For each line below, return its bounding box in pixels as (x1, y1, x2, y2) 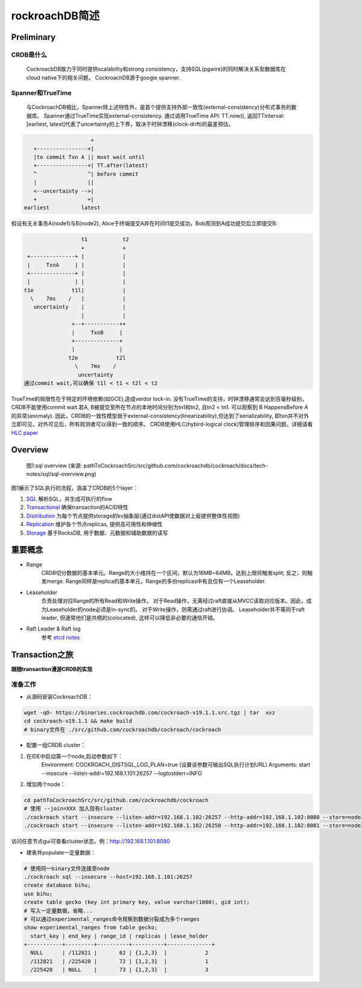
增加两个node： (26, 781, 66, 788)
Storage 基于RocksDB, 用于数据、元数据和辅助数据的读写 (26, 529, 168, 536)
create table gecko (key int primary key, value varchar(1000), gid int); (24, 899, 250, 906)
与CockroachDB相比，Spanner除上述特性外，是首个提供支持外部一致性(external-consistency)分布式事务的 (26, 103, 292, 111)
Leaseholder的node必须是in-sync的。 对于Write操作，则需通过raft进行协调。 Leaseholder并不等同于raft (46, 606, 305, 613)
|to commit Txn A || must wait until (33, 154, 145, 161)
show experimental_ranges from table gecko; (24, 924, 158, 931)
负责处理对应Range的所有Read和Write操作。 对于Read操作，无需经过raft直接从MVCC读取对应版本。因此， (41, 597, 307, 605)
